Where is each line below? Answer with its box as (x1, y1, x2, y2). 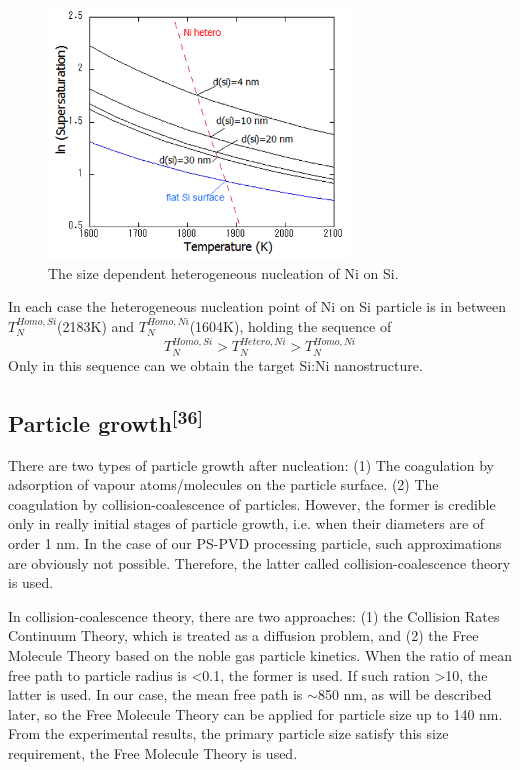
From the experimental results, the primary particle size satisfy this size (8, 723, 449, 744)
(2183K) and (57, 315, 135, 336)
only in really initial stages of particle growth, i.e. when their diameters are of (8, 513, 485, 534)
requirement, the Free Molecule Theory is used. (8, 742, 298, 763)
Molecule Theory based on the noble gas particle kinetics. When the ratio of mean (8, 644, 512, 665)
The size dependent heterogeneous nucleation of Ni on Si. (48, 262, 399, 283)
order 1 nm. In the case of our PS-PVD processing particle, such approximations (8, 532, 502, 553)
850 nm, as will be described (317, 684, 492, 705)
